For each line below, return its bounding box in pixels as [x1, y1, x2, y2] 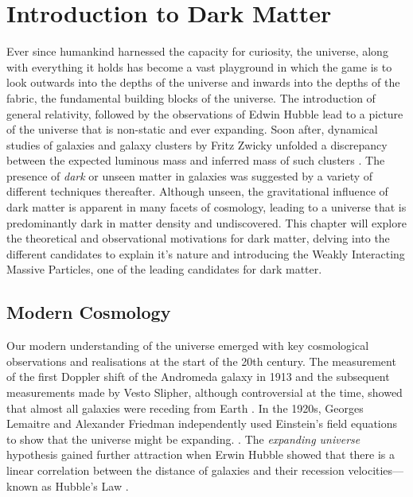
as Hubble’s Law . [41, 477, 129, 494]
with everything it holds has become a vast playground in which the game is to [6, 58, 392, 75]
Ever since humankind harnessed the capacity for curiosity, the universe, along [6, 43, 388, 60]
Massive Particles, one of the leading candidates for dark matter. [6, 261, 322, 278]
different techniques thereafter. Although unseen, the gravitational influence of [6, 183, 388, 200]
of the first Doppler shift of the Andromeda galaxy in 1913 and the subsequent [6, 368, 390, 385]
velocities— [348, 461, 404, 478]
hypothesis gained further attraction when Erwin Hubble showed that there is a [6, 446, 395, 463]
